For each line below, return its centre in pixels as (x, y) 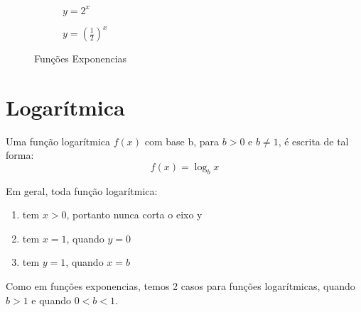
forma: (20, 155)
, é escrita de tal (313, 141)
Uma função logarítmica (58, 141)
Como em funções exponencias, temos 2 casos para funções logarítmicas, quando (180, 286)
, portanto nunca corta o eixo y (134, 214)
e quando (51, 300)
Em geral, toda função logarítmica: (82, 190)
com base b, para (182, 141)
